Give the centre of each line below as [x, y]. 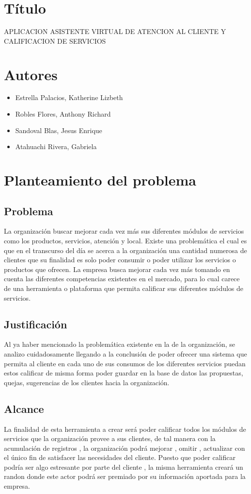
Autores [31, 74]
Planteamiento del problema [100, 180]
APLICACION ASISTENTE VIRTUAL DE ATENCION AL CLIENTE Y [115, 31]
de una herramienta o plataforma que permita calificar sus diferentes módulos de [124, 288]
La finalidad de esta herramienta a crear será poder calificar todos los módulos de [125, 429]
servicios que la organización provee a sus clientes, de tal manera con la [110, 438]
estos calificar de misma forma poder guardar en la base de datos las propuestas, [124, 373]
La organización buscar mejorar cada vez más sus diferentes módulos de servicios [124, 231]
